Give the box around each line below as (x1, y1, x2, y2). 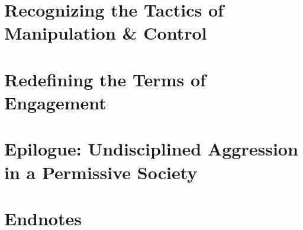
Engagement (4, 90, 107, 114)
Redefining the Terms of (4, 67, 206, 91)
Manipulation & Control (4, 21, 207, 45)
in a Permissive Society (4, 160, 198, 184)
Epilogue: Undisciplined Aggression (4, 137, 298, 161)
